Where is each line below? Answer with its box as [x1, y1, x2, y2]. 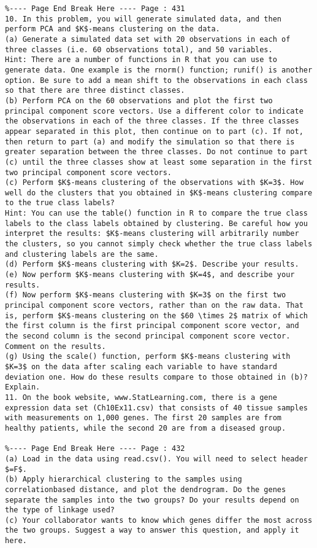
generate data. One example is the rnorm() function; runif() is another [5, 65, 313, 74]
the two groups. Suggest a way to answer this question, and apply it [5, 526, 299, 535]
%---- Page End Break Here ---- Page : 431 [5, 4, 185, 13]
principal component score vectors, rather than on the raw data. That [5, 301, 304, 310]
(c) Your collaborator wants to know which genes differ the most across [5, 515, 313, 525]
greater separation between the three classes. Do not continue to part [5, 147, 308, 157]
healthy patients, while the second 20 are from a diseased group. [5, 423, 286, 433]
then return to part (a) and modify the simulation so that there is [5, 137, 295, 146]
